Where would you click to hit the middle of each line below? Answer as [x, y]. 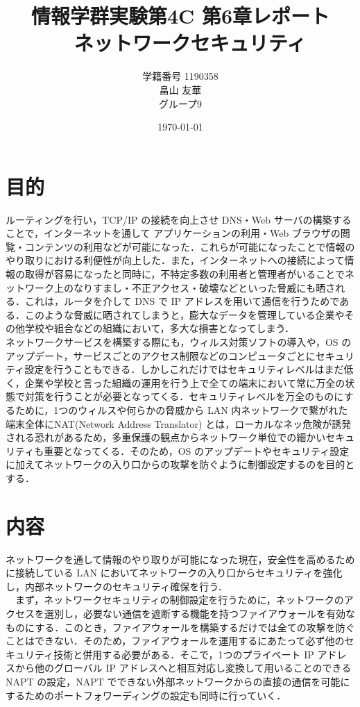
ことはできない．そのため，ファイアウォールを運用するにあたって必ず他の [175, 641]
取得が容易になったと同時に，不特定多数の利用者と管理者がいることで [185, 274]
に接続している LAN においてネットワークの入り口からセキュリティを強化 [174, 573]
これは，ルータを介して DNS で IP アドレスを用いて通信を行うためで [182, 301]
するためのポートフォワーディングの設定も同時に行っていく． [146, 695]
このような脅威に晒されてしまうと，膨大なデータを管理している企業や [185, 314]
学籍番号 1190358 [180, 76]
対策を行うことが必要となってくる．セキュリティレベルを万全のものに [184, 396]
